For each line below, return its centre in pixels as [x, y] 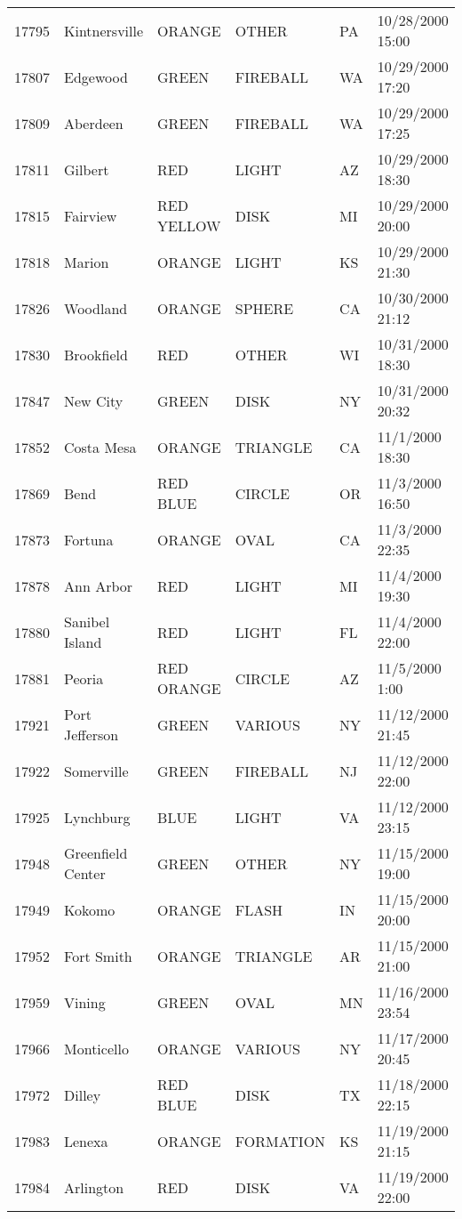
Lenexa [86, 1141]
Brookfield [96, 354]
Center [85, 873]
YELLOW [189, 226]
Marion [87, 262]
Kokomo [90, 909]
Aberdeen [94, 123]
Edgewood [96, 77]
